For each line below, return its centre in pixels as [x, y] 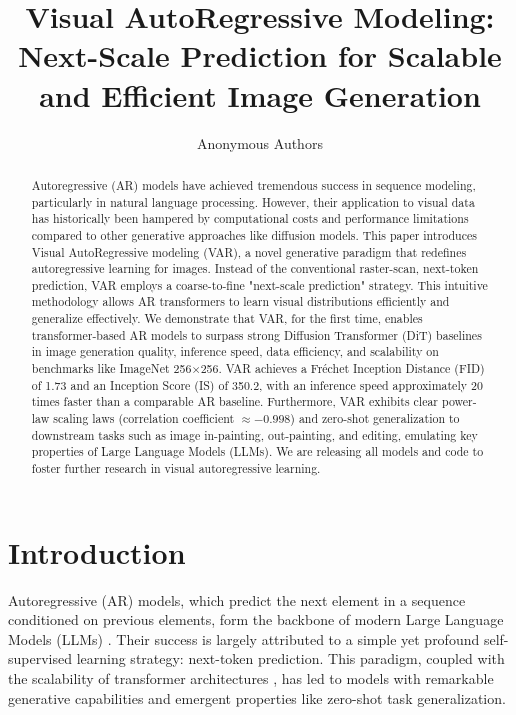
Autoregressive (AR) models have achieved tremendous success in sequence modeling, [253, 184]
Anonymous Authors [260, 142]
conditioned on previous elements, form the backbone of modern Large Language [256, 619]
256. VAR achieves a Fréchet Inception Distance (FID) [342, 368]
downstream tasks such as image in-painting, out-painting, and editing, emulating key [254, 434]
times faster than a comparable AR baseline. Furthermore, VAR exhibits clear [235, 401]
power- [459, 401]
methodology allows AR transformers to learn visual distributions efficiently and [240, 301]
